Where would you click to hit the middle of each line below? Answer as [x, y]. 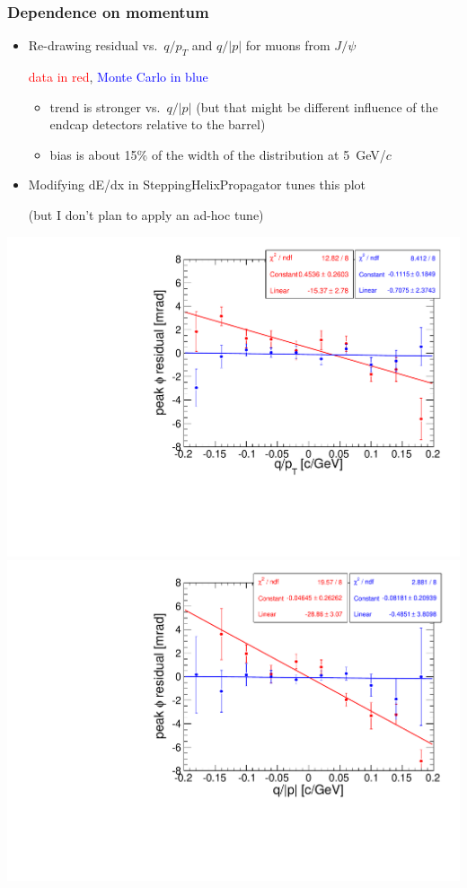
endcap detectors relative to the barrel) [158, 124]
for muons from [288, 45]
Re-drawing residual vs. [93, 45]
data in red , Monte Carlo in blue [118, 77]
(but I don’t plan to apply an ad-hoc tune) [146, 214]
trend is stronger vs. [105, 106]
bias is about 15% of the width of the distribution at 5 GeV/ [218, 154]
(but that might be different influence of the [317, 106]
